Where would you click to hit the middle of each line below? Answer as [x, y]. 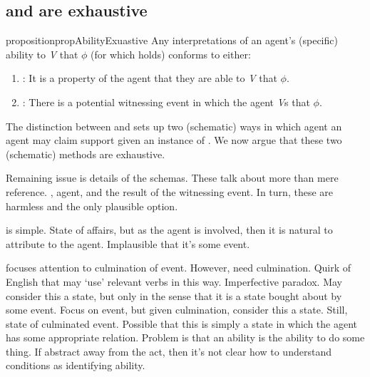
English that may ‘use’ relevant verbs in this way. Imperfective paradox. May [174, 281]
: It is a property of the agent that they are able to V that [150, 78]
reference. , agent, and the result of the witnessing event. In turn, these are [169, 191]
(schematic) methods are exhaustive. [86, 154]
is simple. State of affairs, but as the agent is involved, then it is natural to [169, 230]
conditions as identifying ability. [76, 365]
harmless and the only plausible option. [92, 206]
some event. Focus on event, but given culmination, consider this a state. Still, [177, 310]
